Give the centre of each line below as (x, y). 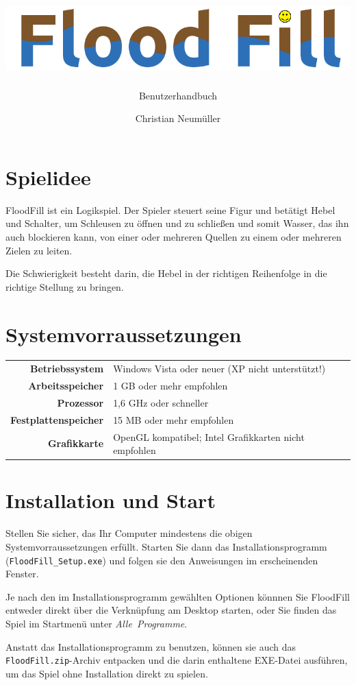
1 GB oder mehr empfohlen (170, 386)
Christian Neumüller (178, 118)
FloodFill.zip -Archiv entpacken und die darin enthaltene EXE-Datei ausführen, (177, 660)
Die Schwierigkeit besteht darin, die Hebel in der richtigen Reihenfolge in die (166, 273)
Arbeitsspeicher (66, 386)
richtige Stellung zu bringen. (65, 286)
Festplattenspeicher (57, 419)
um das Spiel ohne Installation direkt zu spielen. (107, 673)
